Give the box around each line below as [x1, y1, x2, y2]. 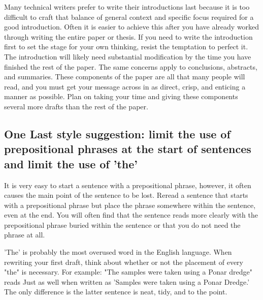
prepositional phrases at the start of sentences [4, 141, 251, 157]
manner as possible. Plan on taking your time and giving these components [4, 91, 238, 102]
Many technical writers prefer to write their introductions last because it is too [4, 2, 250, 12]
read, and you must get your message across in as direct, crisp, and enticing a [4, 81, 246, 92]
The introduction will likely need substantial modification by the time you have [4, 51, 251, 62]
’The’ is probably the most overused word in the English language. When [4, 247, 232, 257]
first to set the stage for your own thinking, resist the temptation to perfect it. [4, 41, 248, 52]
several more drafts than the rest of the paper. [4, 101, 148, 111]
